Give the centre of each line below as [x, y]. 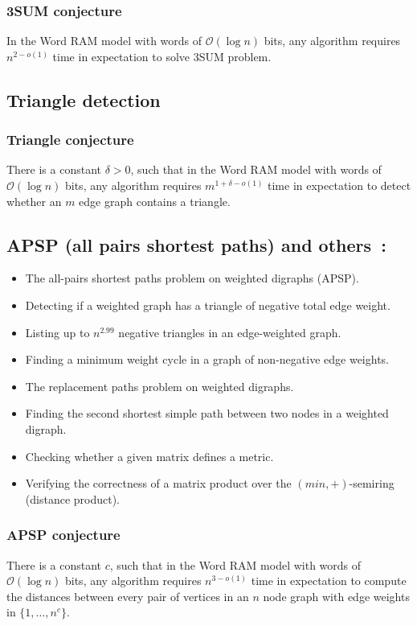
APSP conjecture [63, 535]
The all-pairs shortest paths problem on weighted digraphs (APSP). [192, 278]
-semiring [372, 483]
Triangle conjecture [70, 140]
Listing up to [57, 332]
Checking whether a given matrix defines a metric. [149, 456]
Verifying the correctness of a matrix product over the [158, 483]
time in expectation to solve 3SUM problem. [162, 56]
